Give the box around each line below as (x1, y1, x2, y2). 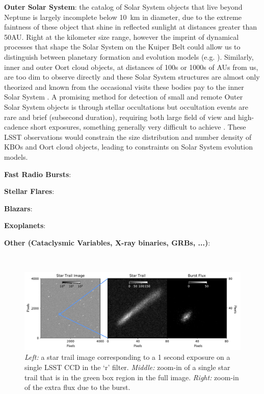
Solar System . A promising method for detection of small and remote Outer (4, 91, 243, 102)
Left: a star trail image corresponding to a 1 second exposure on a (24, 352, 230, 362)
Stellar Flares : (4, 186, 55, 196)
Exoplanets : (4, 220, 46, 231)
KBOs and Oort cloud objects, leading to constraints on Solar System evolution (4, 141, 253, 152)
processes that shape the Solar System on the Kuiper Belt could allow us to (4, 41, 241, 52)
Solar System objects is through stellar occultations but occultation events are (4, 101, 248, 112)
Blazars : (4, 203, 33, 213)
